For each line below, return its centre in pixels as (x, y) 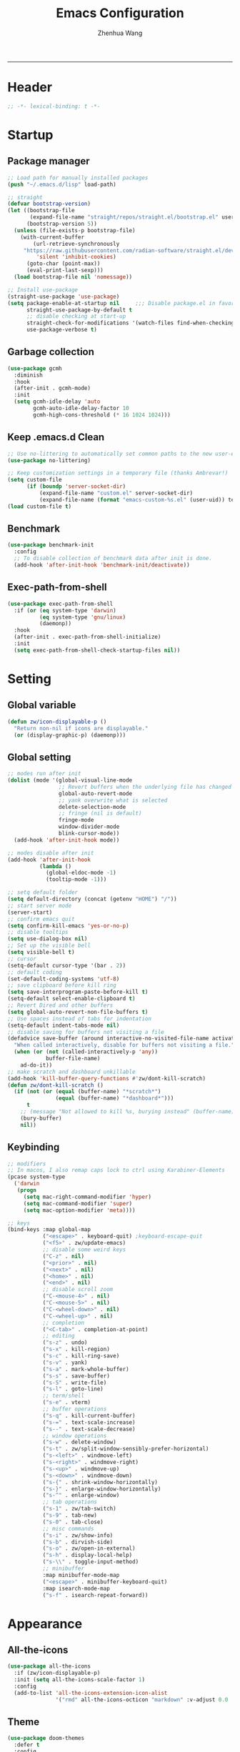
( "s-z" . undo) (65, 1343)
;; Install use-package (43, 290)
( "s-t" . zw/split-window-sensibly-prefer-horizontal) (126, 1449)
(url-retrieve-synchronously (76, 244)
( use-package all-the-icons (49, 1666)
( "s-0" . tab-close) (73, 1522)
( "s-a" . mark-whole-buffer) (86, 1369)
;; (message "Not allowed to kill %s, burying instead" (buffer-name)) (129, 1112)
